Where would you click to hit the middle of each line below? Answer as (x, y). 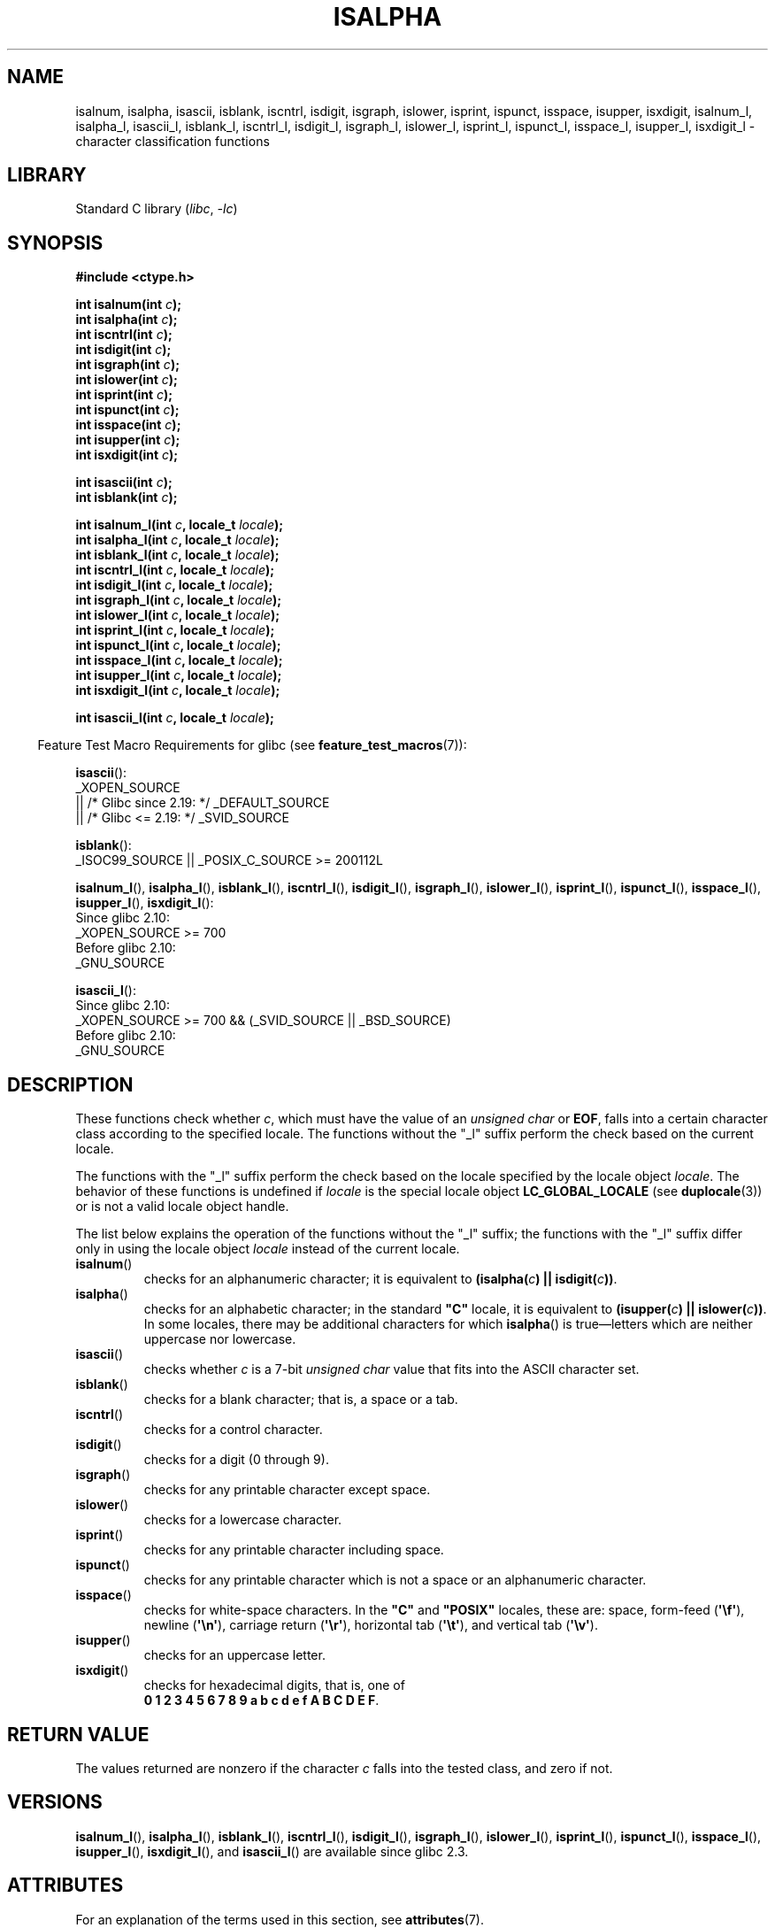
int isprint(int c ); (124, 395)
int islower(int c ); (127, 380)
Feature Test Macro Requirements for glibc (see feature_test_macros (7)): (252, 745)
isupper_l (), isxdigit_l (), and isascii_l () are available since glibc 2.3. (272, 1851)
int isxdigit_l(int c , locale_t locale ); (178, 690)
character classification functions (173, 141)
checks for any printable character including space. (294, 1550)
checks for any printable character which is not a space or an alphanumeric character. (395, 1580)
